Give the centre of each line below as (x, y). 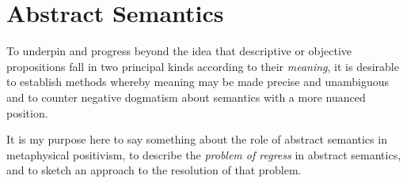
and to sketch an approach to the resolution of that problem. (154, 170)
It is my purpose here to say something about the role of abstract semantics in (197, 139)
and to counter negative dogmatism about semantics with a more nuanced (186, 97)
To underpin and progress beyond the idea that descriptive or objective (179, 51)
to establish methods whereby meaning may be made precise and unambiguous (198, 82)
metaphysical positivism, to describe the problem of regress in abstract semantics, (204, 154)
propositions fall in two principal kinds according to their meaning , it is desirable (203, 66)
